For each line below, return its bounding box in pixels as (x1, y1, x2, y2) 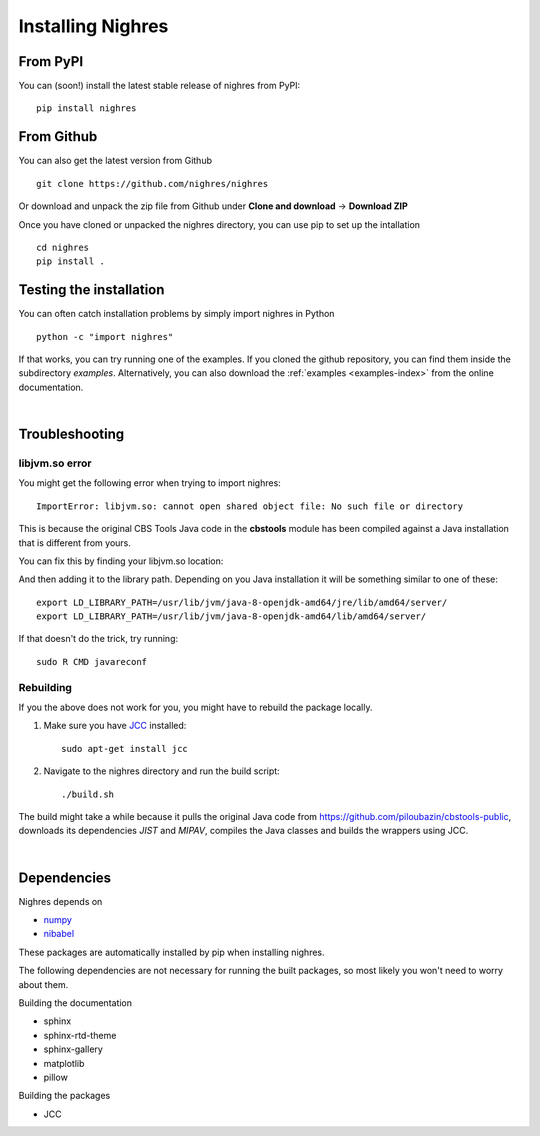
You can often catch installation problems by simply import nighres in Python (18, 308, 335, 320)
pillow (43, 1071, 69, 1083)
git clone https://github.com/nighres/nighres (36, 178, 269, 189)
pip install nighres (36, 103, 137, 114)
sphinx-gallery (43, 1043, 104, 1055)
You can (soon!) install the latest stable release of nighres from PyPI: (18, 80, 301, 92)
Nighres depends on (18, 895, 103, 907)
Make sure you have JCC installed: (43, 720, 187, 732)
